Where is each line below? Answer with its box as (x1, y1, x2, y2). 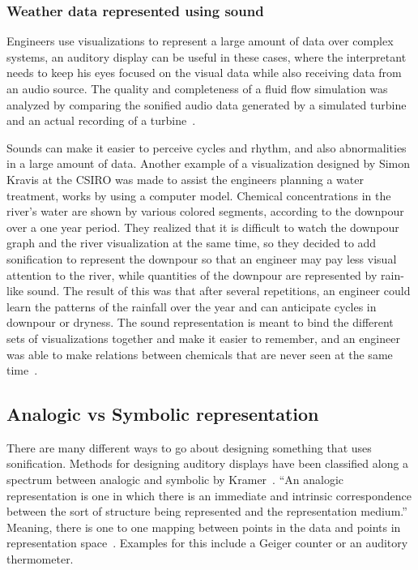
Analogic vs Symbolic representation (6, 401, 319, 426)
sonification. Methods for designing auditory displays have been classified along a (6, 455, 409, 472)
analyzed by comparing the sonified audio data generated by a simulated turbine (6, 96, 407, 113)
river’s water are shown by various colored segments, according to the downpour (6, 203, 404, 220)
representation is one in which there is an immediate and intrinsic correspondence (6, 486, 412, 504)
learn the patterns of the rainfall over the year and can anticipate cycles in (6, 298, 377, 315)
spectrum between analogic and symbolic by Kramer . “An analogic (6, 471, 343, 488)
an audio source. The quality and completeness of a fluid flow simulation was (6, 80, 388, 96)
